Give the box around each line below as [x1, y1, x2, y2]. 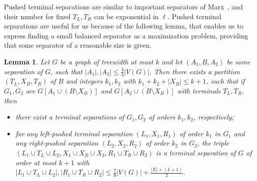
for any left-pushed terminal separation [15, 128, 132, 138]
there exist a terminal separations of [15, 112, 125, 122]
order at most [15, 157, 57, 167]
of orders [148, 112, 175, 122]
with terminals [177, 85, 221, 95]
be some [226, 56, 251, 66]
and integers [65, 76, 103, 86]
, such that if [206, 76, 245, 86]
